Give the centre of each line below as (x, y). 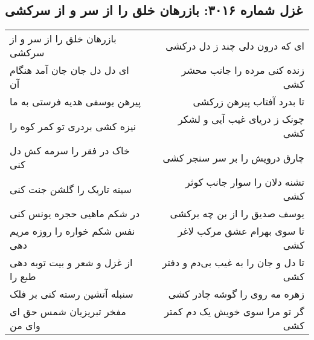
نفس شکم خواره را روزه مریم (72, 231)
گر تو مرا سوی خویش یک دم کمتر (234, 312)
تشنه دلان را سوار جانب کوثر (245, 182)
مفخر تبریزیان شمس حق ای (68, 312)
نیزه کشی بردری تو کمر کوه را (73, 126)
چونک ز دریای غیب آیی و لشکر (241, 119)
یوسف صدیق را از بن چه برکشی (237, 214)
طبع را (23, 276)
